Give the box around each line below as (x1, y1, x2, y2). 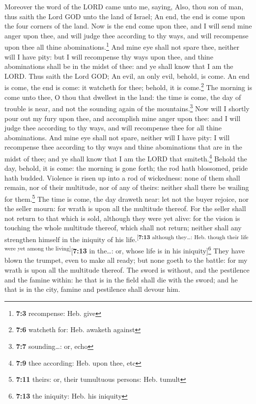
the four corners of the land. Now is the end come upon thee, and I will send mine (4, 21, 252, 31)
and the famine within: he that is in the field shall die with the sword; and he (4, 274, 238, 284)
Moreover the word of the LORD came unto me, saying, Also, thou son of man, (4, 1, 244, 11)
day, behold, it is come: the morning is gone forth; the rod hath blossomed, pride (4, 163, 248, 173)
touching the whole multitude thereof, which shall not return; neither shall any (4, 222, 242, 233)
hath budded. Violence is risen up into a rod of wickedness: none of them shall (4, 172, 240, 183)
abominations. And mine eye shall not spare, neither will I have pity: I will (4, 132, 230, 142)
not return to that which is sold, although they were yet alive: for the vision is (4, 213, 240, 223)
